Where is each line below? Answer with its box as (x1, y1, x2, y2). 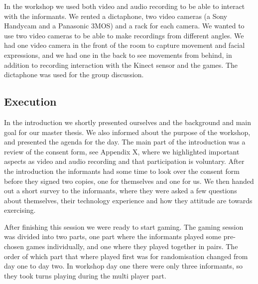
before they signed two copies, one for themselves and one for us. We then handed (4, 175, 254, 186)
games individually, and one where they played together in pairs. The (26, 241, 238, 252)
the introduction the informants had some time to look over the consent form (4, 165, 240, 176)
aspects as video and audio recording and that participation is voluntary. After (4, 156, 245, 166)
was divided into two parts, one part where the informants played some (4, 231, 222, 242)
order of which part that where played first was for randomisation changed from (4, 251, 248, 261)
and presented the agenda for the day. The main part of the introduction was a (4, 137, 246, 147)
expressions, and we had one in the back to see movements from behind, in (4, 49, 232, 60)
